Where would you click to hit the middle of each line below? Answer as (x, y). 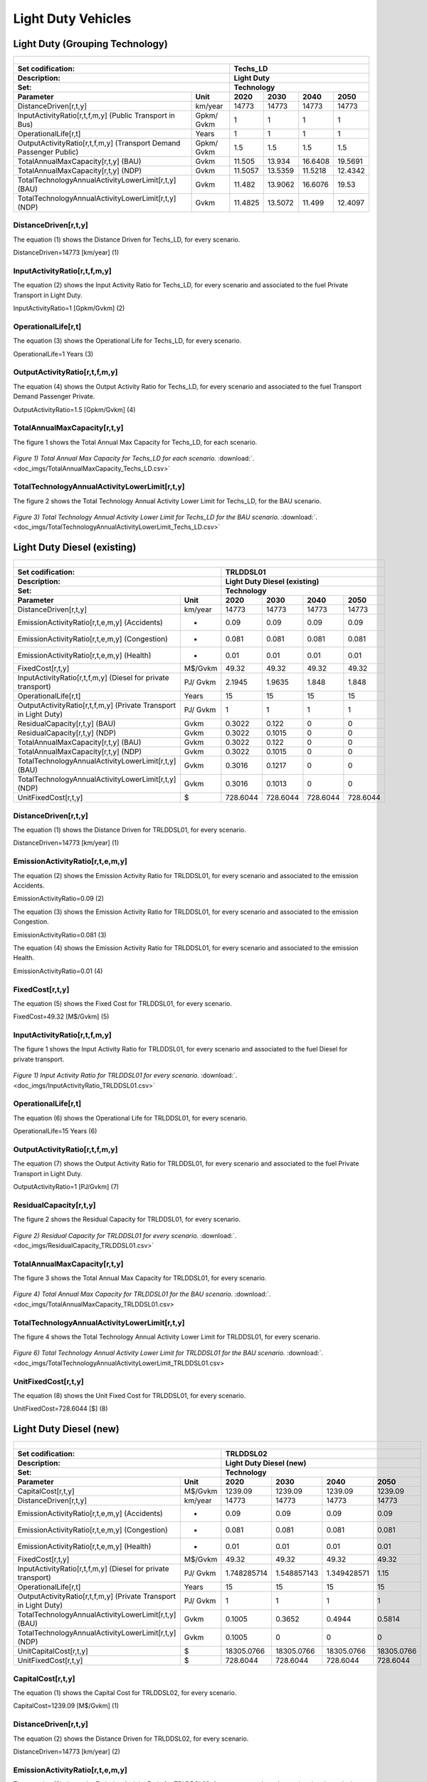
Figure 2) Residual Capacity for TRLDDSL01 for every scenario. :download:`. (125, 1235)
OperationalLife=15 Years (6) (55, 1131)
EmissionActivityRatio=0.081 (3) (60, 934)
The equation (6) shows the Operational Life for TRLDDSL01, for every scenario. (130, 1118)
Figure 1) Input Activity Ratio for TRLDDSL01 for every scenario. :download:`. (125, 1076)
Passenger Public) (48, 152)
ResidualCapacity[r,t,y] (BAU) (67, 723)
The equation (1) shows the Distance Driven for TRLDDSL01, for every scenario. (130, 830)
